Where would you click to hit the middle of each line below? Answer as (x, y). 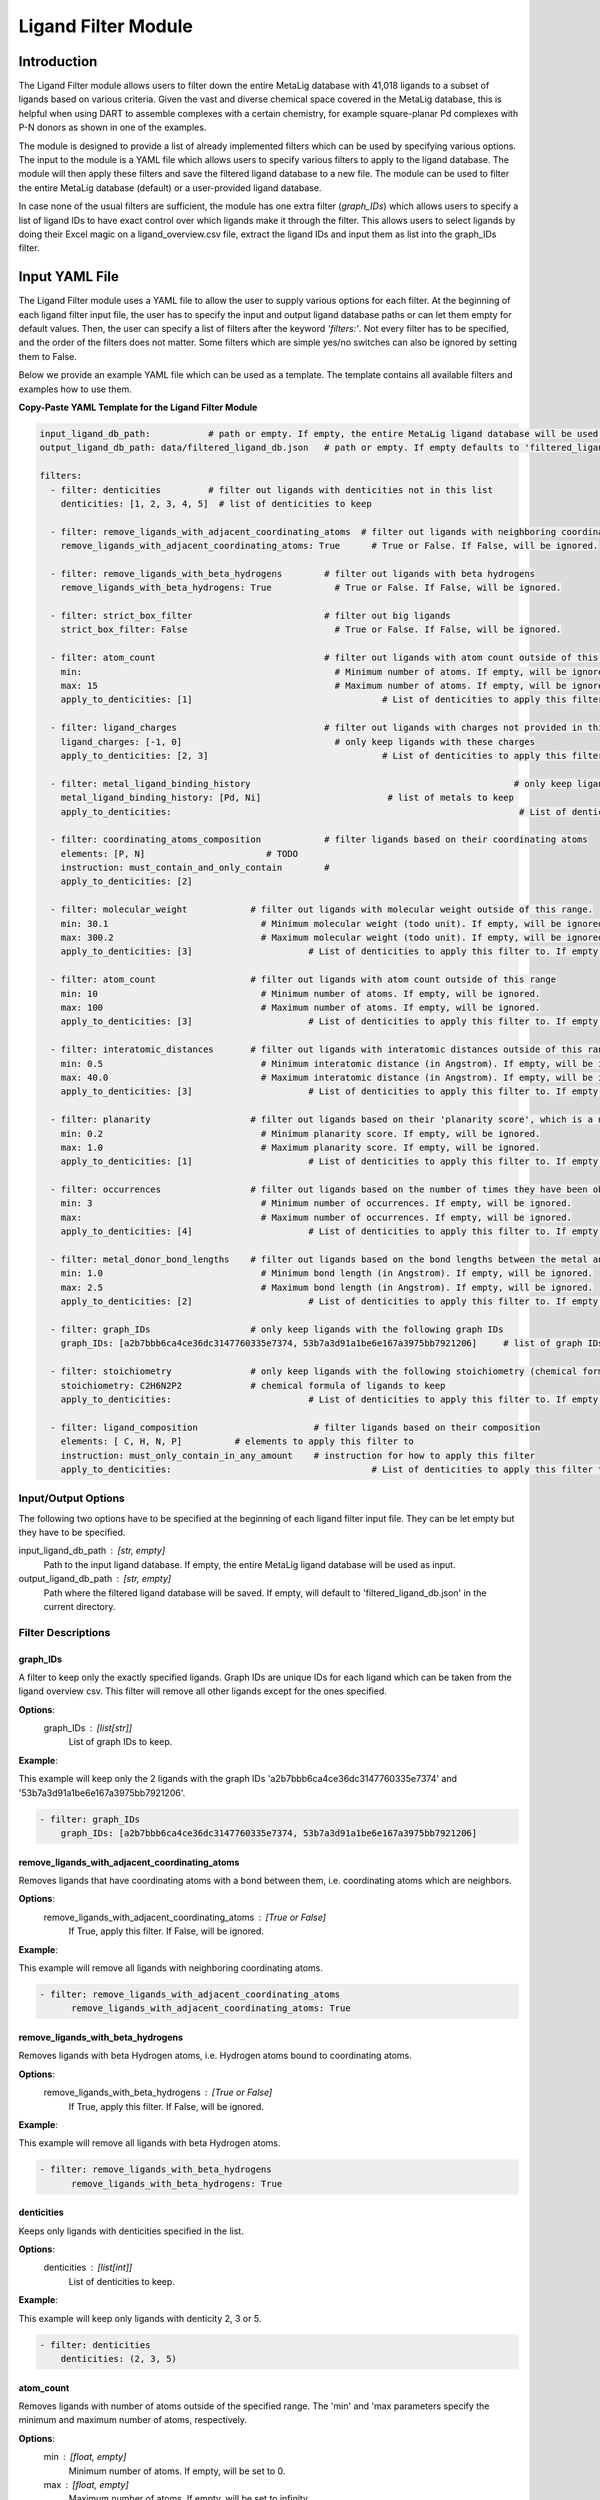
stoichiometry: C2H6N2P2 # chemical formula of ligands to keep (253, 1385)
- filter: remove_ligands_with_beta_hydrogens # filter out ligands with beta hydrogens (292, 573)
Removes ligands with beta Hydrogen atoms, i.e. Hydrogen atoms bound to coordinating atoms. (215, 2056)
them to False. (47, 356)
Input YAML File (68, 276)
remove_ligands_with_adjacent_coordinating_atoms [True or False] (185, 1917)
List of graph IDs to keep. (120, 1742)
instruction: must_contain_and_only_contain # (195, 868)
